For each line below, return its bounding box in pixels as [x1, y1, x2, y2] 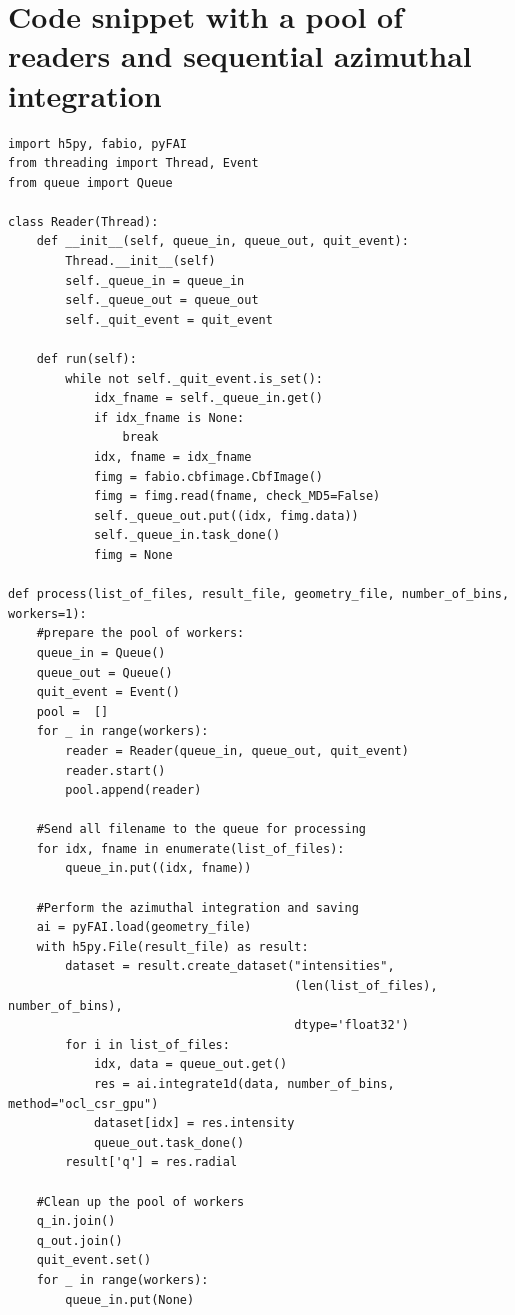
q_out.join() [36, 1233, 123, 1248]
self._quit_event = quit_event [65, 312, 273, 327]
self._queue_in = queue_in [65, 273, 245, 288]
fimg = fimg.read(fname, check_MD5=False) [93, 489, 381, 504]
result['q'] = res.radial [65, 1155, 238, 1170]
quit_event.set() [36, 1253, 152, 1268]
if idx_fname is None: [93, 410, 245, 425]
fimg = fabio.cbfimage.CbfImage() [93, 469, 323, 484]
